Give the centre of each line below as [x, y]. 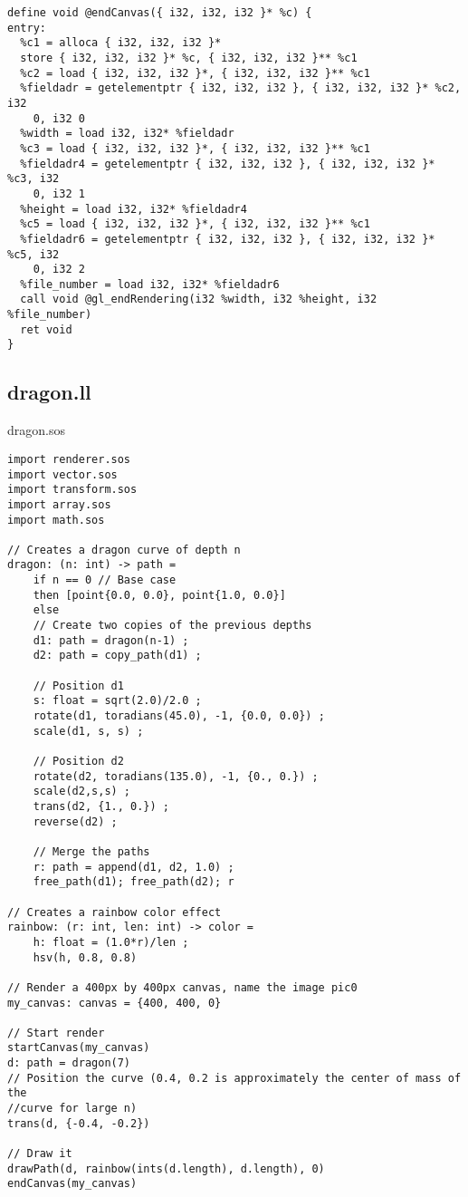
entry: [27, 28]
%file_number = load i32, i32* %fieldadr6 [150, 284]
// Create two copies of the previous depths [172, 626]
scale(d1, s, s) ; [88, 731]
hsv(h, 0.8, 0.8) [85, 957]
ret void [46, 329]
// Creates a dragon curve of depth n [124, 550]
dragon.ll [49, 392]
